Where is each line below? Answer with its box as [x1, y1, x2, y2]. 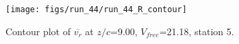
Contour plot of [5, 24, 71, 38]
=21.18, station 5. [159, 24, 234, 38]
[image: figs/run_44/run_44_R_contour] [5, 5, 187, 14]
